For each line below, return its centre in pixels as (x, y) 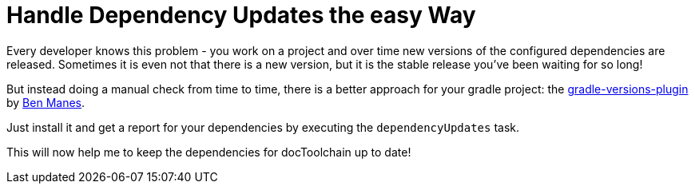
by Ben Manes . (46, 102)
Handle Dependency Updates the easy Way (241, 15)
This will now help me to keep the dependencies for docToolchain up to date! (209, 152)
